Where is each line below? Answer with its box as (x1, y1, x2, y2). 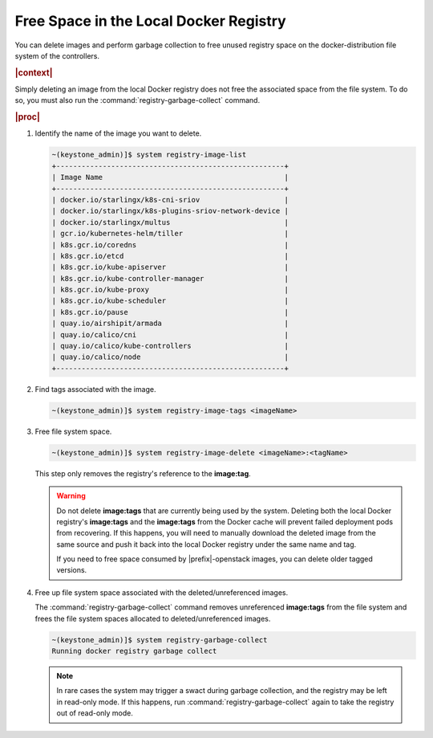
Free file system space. (34, 426, 112, 436)
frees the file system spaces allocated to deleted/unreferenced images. (34, 614, 271, 623)
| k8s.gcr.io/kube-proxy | (51, 285, 289, 295)
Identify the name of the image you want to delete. (34, 128, 202, 138)
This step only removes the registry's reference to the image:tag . (34, 468, 252, 478)
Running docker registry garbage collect (51, 646, 217, 656)
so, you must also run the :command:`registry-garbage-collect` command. (14, 96, 261, 105)
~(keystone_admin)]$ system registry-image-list (51, 150, 247, 160)
